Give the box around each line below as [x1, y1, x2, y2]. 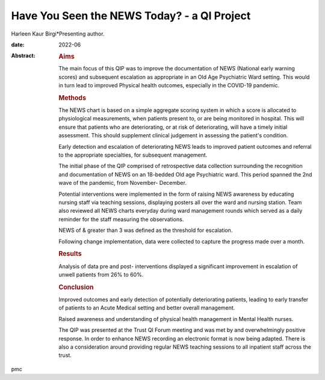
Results [58, 250, 82, 258]
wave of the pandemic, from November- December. [58, 179, 187, 187]
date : [11, 41, 25, 48]
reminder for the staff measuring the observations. [58, 216, 184, 223]
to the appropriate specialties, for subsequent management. [58, 151, 208, 158]
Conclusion [58, 283, 94, 291]
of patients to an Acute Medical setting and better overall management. [58, 304, 235, 311]
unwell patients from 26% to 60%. [58, 271, 144, 278]
